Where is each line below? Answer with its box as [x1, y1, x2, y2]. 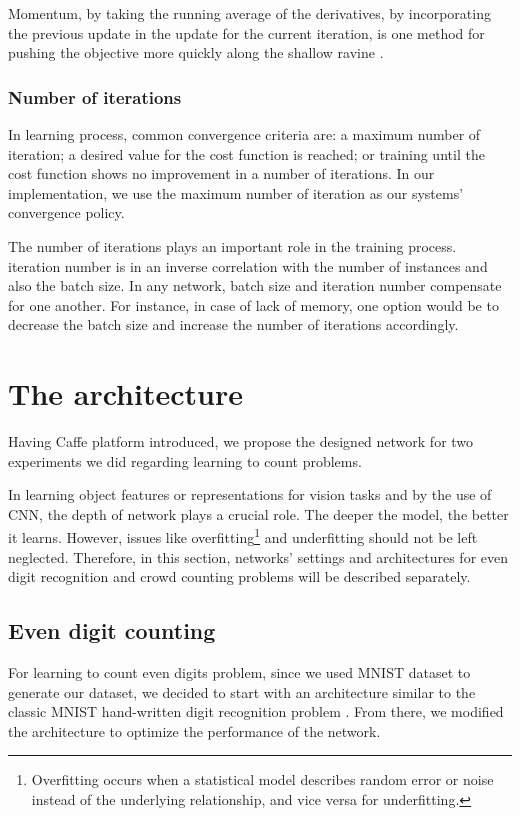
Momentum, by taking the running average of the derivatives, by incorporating [8, 3, 491, 23]
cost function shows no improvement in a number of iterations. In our [8, 163, 435, 184]
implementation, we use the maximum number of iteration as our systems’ [8, 182, 464, 203]
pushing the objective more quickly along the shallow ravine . [8, 42, 384, 63]
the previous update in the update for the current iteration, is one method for [8, 22, 485, 43]
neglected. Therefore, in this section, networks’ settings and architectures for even [8, 546, 508, 567]
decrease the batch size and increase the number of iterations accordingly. [8, 314, 459, 335]
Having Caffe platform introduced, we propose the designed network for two [8, 431, 474, 452]
